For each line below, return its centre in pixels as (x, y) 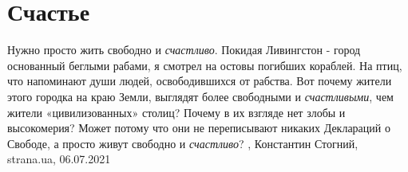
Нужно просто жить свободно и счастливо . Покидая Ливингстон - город (184, 50)
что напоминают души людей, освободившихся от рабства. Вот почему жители (200, 81)
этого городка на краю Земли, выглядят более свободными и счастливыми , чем (200, 96)
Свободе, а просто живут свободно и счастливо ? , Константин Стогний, (183, 143)
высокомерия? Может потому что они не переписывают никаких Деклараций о (199, 128)
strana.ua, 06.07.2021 (59, 159)
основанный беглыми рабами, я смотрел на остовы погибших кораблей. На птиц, (205, 65)
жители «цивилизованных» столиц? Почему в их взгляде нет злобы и (176, 112)
